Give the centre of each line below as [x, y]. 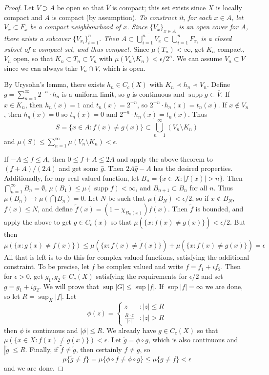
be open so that [80, 7]
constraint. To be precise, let [47, 266]
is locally [229, 7]
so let [12, 296]
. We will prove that [69, 286]
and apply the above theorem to [165, 158]
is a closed [216, 38]
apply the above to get [38, 221]
